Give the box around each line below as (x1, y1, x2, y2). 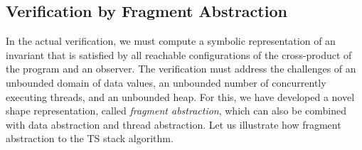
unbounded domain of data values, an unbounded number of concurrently (6, 75, 326, 90)
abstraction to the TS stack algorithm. (6, 131, 174, 146)
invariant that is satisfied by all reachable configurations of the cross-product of (6, 47, 352, 62)
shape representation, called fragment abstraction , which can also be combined (6, 103, 347, 118)
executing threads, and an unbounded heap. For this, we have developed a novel (6, 89, 355, 104)
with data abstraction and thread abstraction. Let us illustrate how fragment (6, 117, 341, 132)
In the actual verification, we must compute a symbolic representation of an (6, 33, 336, 48)
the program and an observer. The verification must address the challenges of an (6, 61, 356, 76)
